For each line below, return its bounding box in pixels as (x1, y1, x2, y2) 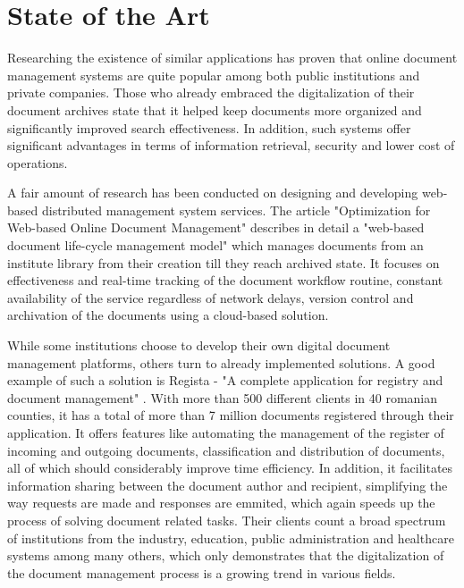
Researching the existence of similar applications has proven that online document (7, 48, 458, 67)
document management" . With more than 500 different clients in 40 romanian (7, 388, 438, 407)
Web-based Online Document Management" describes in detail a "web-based (7, 218, 425, 237)
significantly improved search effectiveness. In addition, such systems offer (7, 118, 411, 137)
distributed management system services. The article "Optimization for (41, 200, 431, 219)
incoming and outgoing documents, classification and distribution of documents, (7, 441, 445, 459)
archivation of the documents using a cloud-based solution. (7, 306, 329, 324)
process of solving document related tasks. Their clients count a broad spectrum (7, 510, 446, 529)
